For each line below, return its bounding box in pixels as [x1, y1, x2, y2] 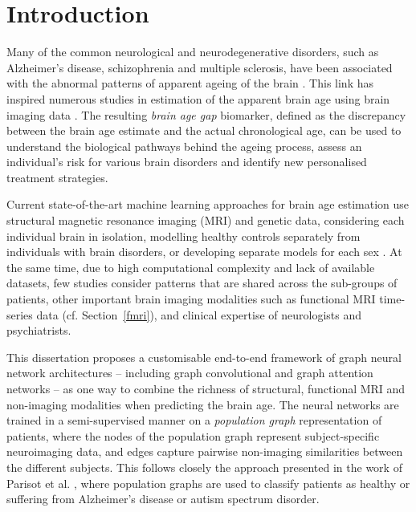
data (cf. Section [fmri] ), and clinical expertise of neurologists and [36, 306, 361, 323]
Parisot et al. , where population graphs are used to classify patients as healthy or [6, 474, 410, 491]
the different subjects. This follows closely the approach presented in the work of [6, 458, 402, 475]
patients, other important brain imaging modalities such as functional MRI [6, 291, 376, 307]
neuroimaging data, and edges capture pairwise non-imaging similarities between [6, 443, 403, 460]
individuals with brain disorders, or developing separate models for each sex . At [6, 243, 402, 260]
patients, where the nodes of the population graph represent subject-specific [6, 427, 380, 444]
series [6, 306, 33, 323]
